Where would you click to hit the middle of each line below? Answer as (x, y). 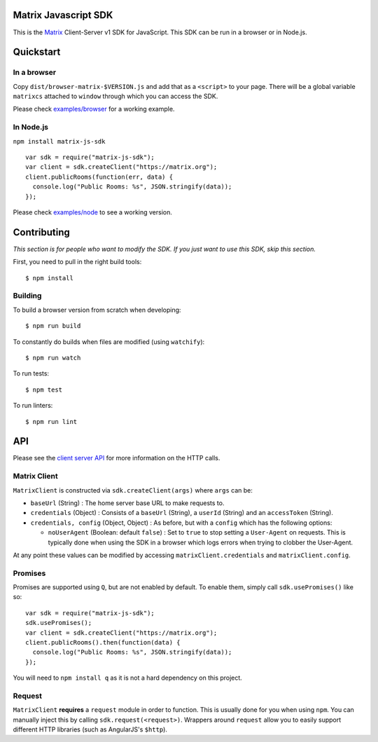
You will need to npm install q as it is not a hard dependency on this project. (128, 678)
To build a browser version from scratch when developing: (97, 310)
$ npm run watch (53, 358)
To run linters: (33, 406)
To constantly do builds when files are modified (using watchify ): (109, 342)
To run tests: (31, 373)
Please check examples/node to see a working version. (93, 212)
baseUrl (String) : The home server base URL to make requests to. (127, 503)
